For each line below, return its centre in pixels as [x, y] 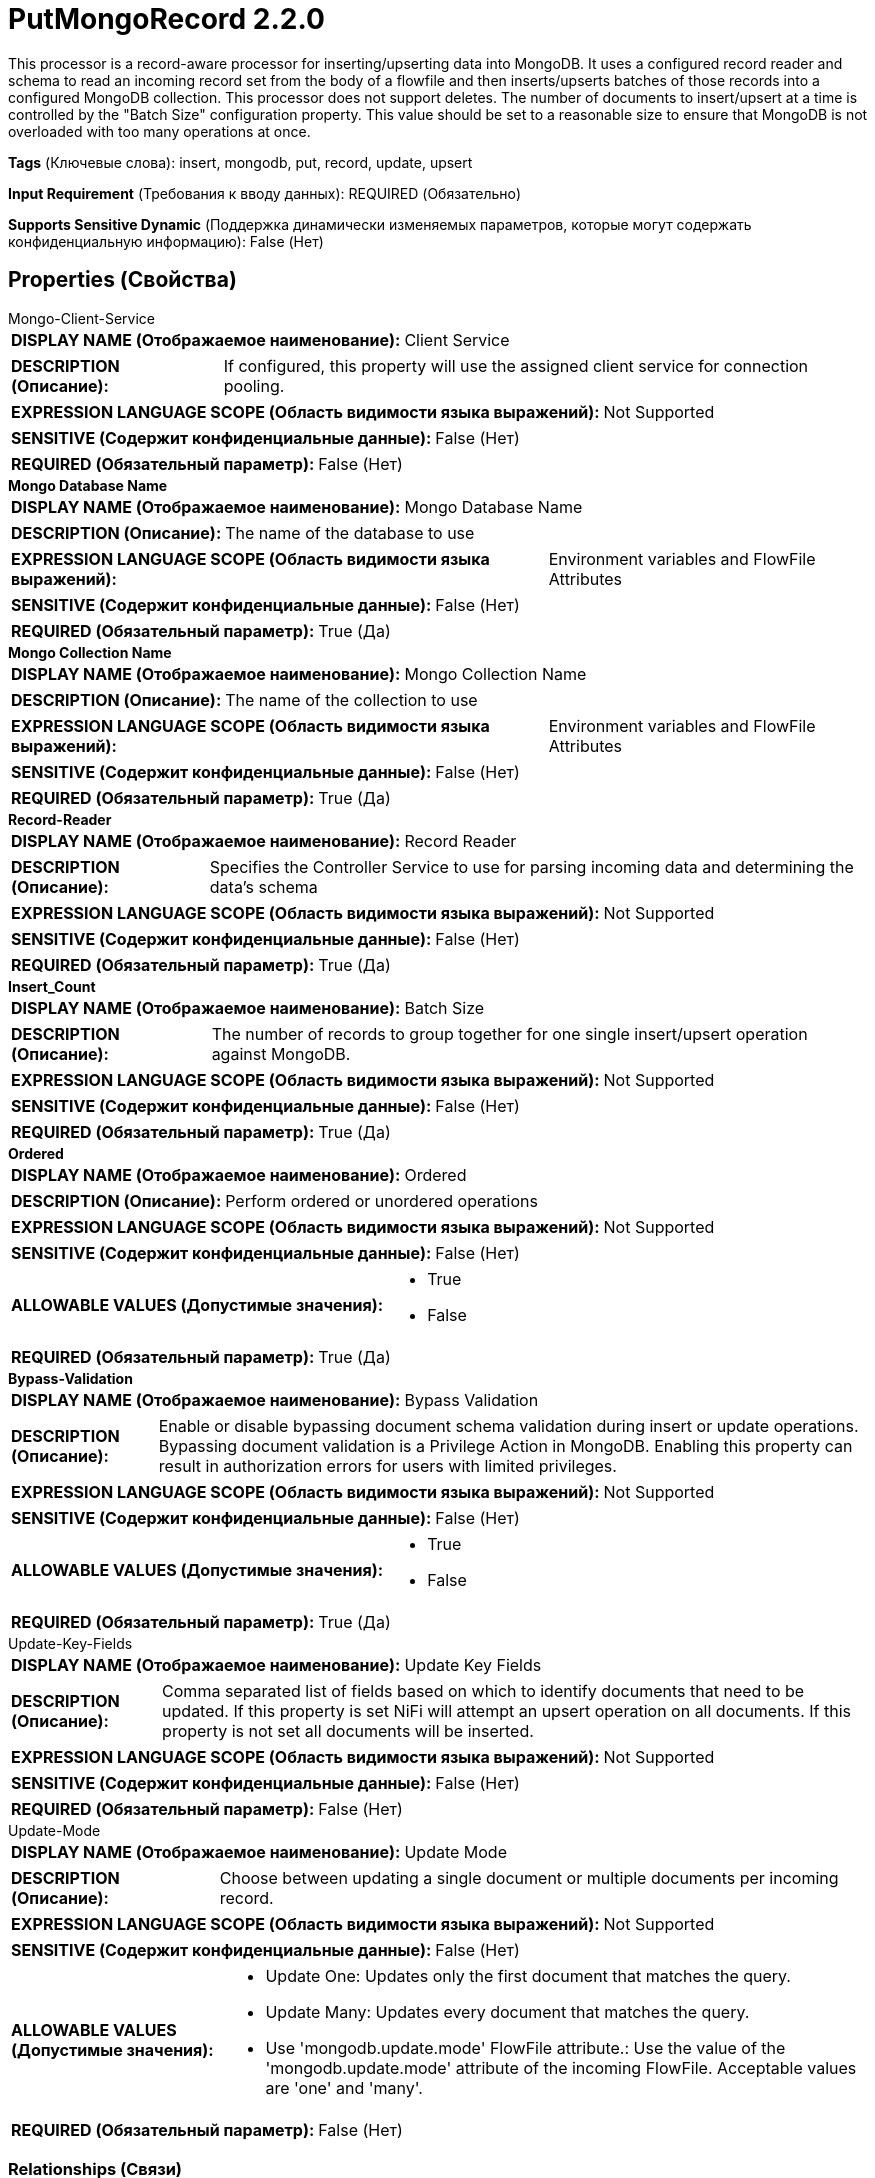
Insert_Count [52, 986]
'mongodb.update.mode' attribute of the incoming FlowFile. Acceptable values [561, 2067]
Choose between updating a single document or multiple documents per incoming [529, 1877]
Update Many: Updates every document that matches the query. [507, 2011]
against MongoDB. [281, 1053]
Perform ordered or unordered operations [381, 1200]
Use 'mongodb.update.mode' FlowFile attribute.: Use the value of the [525, 2047]
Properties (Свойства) [122, 280]
